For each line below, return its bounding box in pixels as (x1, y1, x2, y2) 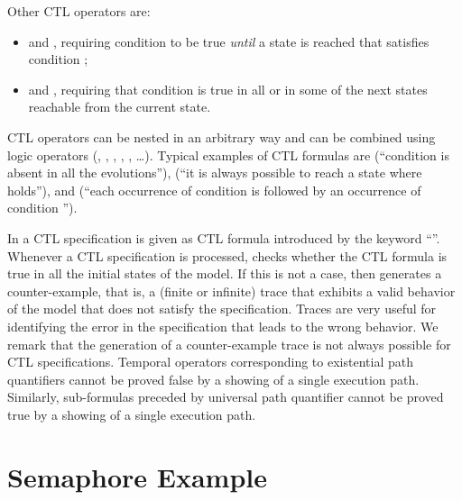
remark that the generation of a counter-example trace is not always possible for (7, 334, 451, 353)
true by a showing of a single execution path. (7, 405, 256, 423)
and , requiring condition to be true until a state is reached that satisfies (28, 32, 430, 50)
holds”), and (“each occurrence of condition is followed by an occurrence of (7, 180, 421, 199)
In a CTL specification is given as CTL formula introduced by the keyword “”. (7, 228, 440, 247)
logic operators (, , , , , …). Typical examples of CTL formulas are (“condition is (7, 145, 449, 164)
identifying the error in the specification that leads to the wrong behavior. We (7, 316, 439, 335)
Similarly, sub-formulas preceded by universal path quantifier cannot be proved (7, 387, 444, 406)
